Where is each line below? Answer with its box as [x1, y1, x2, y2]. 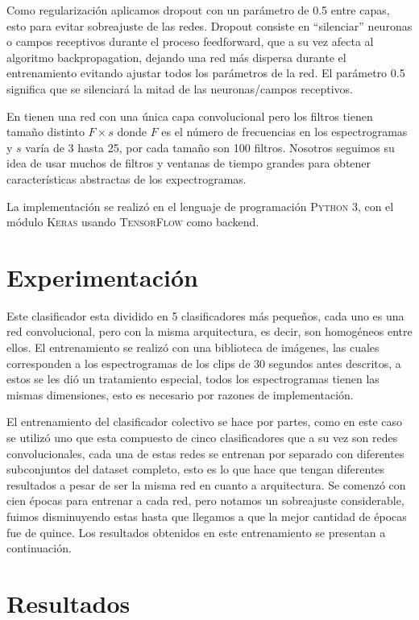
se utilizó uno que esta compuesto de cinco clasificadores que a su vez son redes [6, 429, 398, 445]
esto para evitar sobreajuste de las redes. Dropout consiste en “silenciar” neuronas [6, 17, 413, 34]
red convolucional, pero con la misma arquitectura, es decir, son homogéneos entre [6, 323, 413, 340]
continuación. [6, 539, 72, 556]
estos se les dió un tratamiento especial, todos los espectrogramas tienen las [6, 370, 380, 387]
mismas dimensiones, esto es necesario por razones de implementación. [6, 386, 354, 403]
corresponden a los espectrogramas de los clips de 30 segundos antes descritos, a [6, 354, 401, 371]
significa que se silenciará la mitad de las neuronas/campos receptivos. [6, 80, 353, 97]
